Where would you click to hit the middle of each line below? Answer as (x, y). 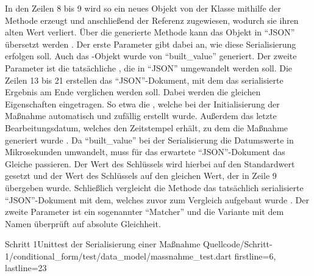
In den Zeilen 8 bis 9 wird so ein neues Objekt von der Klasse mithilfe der (143, 8)
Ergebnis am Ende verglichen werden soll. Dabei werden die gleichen (133, 92)
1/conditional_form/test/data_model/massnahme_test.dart (118, 256)
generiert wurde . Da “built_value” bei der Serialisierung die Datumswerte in (149, 140)
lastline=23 (26, 268)
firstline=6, (255, 256)
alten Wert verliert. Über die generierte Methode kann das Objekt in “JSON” (150, 32)
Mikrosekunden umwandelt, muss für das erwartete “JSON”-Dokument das (145, 152)
